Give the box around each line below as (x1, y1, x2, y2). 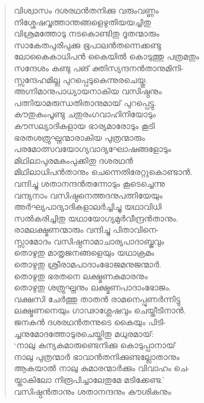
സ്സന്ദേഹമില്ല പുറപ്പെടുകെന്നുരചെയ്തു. (14, 73, 148, 85)
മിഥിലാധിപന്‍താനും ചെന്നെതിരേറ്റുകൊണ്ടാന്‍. (14, 166, 193, 178)
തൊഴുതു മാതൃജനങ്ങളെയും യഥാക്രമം (14, 246, 155, 259)
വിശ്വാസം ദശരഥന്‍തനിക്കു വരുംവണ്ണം (14, 4, 159, 16)
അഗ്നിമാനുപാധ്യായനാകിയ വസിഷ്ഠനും (14, 85, 162, 97)
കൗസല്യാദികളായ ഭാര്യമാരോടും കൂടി (14, 119, 155, 131)
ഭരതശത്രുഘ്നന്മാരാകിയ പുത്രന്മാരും (14, 131, 145, 143)
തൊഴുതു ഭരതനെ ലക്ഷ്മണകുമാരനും (14, 269, 148, 282)
